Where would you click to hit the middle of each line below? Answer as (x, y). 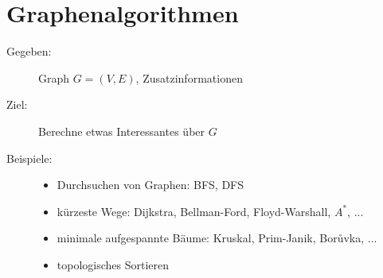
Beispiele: (29, 158)
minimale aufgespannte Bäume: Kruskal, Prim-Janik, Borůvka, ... (217, 238)
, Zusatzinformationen (189, 77)
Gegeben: (29, 51)
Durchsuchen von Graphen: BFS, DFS (150, 185)
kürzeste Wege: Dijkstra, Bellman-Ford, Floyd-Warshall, (194, 211)
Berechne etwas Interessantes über (122, 131)
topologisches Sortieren (113, 264)
